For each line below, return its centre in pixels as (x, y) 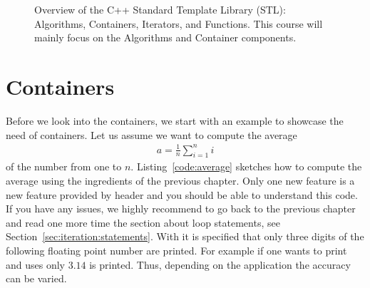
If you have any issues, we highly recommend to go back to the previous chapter (181, 209)
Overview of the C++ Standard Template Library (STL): (160, 9)
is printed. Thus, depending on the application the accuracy (220, 264)
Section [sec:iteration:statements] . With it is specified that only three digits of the (185, 236)
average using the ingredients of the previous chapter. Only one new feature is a (180, 181)
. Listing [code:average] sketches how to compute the (246, 166)
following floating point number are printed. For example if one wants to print (176, 250)
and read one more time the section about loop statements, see (143, 222)
